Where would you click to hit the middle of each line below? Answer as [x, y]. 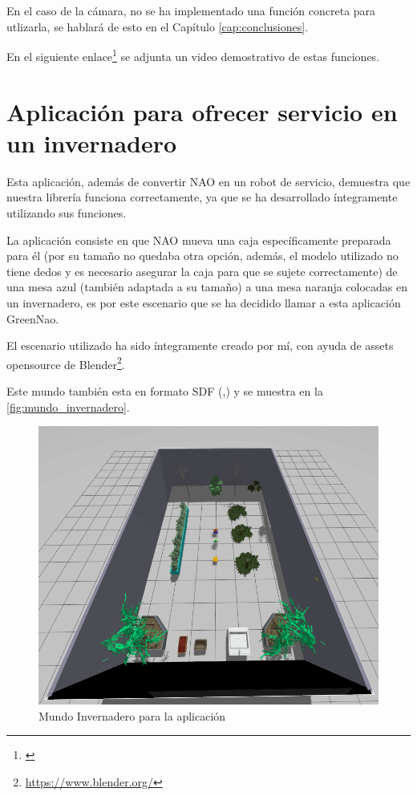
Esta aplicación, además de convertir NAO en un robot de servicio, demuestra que [208, 181]
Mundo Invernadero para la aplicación [132, 715]
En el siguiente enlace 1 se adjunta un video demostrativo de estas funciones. [193, 55]
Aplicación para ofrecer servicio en [202, 111]
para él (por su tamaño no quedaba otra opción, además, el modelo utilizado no [202, 256]
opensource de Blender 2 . [66, 363]
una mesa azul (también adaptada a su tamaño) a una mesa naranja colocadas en [207, 287]
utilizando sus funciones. [67, 212]
